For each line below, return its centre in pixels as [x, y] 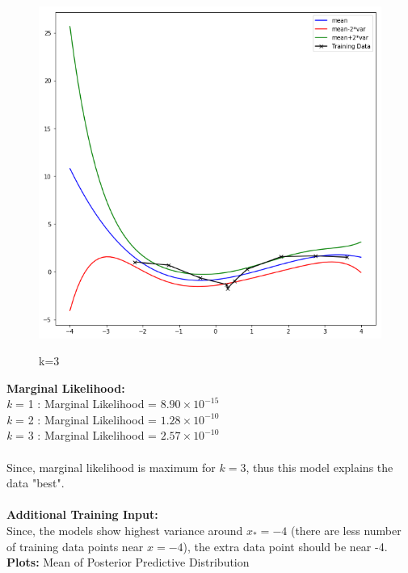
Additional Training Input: [82, 514]
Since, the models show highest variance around [125, 531]
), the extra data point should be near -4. [285, 546]
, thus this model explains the [320, 467]
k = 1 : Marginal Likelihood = [82, 404]
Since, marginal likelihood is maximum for [111, 467]
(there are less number [346, 531]
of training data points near [75, 546]
